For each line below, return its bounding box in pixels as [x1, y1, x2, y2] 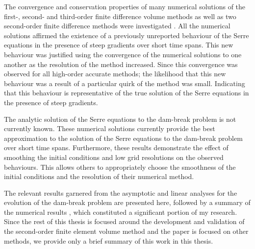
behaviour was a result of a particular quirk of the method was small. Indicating [4, 78, 245, 88]
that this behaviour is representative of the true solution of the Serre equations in [4, 88, 249, 98]
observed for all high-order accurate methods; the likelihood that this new [4, 68, 226, 79]
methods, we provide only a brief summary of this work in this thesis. [4, 235, 213, 246]
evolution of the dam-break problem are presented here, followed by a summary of [4, 197, 251, 207]
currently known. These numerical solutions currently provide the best [4, 123, 215, 134]
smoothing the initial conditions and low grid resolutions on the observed [4, 152, 224, 162]
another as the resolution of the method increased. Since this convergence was [4, 59, 238, 69]
